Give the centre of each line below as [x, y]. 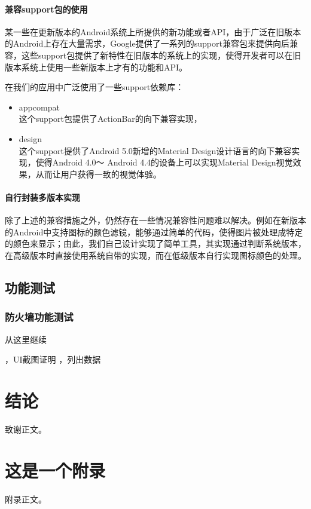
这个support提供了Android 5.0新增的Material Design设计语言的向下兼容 [155, 150]
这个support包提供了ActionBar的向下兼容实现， [110, 119]
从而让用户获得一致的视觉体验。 [98, 174]
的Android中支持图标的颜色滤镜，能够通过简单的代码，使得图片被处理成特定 [154, 231]
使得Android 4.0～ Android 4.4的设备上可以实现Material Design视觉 [164, 162]
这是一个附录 [55, 470]
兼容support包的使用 [46, 9]
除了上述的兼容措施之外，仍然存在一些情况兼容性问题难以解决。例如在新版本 [155, 220]
